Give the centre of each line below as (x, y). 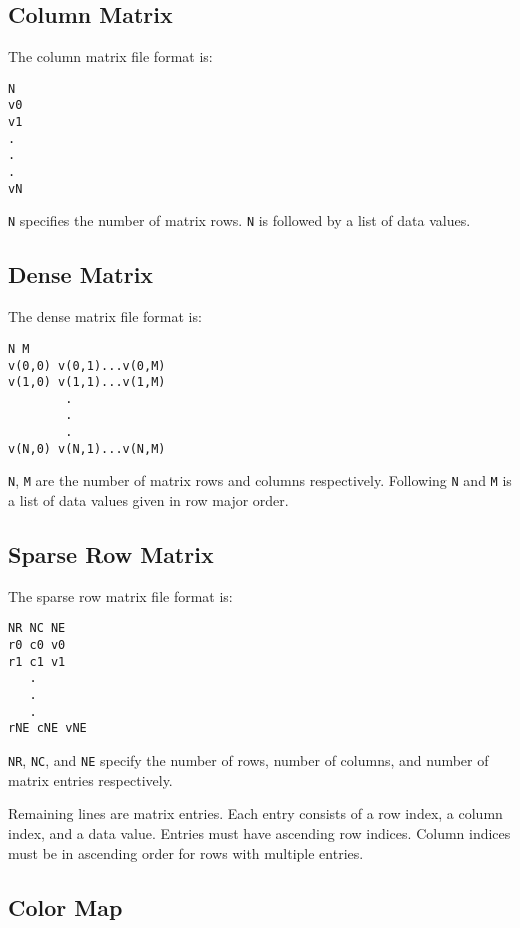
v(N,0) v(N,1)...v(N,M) (87, 448)
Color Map (65, 906)
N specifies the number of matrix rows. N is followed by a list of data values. (239, 220)
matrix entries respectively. (90, 779)
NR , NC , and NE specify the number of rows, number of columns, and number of (248, 760)
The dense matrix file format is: (105, 316)
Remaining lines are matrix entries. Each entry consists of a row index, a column (255, 813)
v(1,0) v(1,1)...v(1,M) (87, 382)
